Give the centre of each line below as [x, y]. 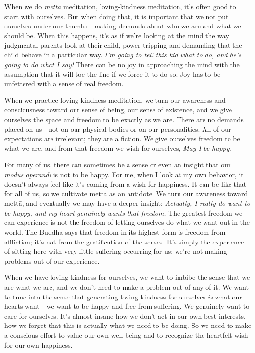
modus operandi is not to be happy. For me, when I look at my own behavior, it [124, 174]
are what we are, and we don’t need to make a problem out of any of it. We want [127, 287]
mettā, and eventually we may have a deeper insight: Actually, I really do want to [127, 203]
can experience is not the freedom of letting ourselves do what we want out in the [127, 222]
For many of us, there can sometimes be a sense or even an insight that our [118, 164]
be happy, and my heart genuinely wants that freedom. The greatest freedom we [124, 212]
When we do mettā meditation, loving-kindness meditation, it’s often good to [120, 6]
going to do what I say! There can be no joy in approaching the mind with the [122, 64]
